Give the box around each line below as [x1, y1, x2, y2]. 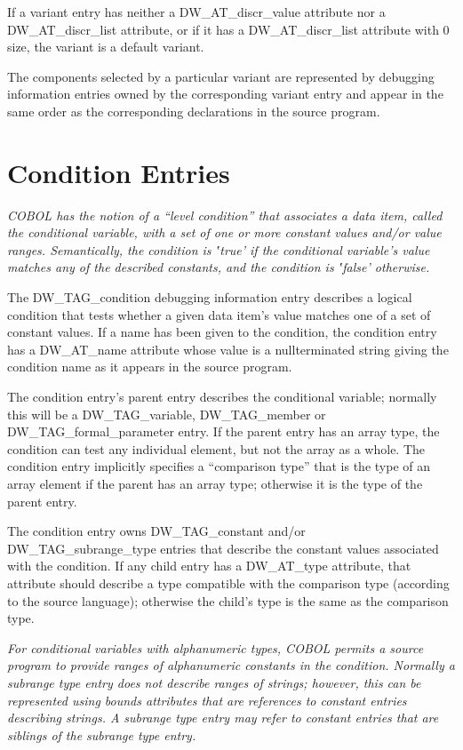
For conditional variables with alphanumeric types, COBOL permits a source [7, 638, 424, 657]
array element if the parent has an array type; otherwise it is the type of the [7, 475, 423, 492]
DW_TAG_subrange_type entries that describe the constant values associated [7, 539, 439, 557]
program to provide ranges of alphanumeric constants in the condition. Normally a [7, 656, 455, 674]
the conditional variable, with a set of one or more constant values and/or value [7, 223, 442, 242]
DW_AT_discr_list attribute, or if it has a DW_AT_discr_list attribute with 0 [7, 20, 450, 38]
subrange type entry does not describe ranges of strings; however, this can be [7, 673, 421, 691]
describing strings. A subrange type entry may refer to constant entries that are [7, 708, 439, 727]
